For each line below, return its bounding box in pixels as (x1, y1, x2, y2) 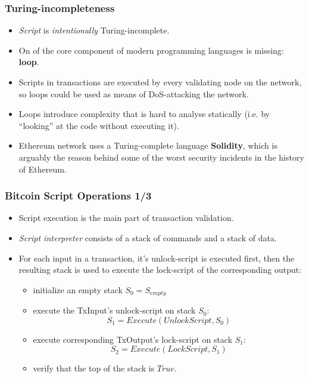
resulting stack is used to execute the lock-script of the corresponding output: (18, 263, 302, 276)
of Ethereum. (18, 162, 67, 175)
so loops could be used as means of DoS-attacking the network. (18, 87, 249, 100)
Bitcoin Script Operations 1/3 (5, 188, 152, 203)
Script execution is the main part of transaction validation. (18, 211, 234, 224)
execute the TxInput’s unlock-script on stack (33, 304, 196, 316)
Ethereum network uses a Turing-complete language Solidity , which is (18, 139, 277, 152)
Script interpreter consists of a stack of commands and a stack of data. (18, 231, 277, 244)
